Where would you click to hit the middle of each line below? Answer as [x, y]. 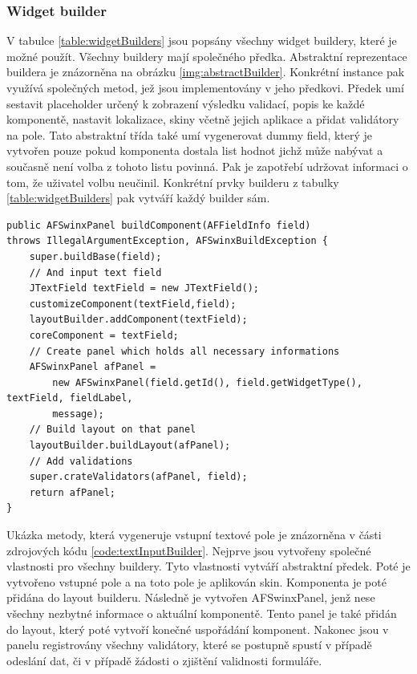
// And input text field [95, 272]
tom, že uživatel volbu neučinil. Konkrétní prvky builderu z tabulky [173, 182]
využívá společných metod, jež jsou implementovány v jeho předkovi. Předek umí [205, 87]
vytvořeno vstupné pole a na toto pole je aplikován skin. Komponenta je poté [196, 581]
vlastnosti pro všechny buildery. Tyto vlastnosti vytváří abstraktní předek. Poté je [208, 566]
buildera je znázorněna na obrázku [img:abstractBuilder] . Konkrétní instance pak [206, 72]
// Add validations [81, 461]
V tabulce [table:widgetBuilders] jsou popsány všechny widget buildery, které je [202, 41]
